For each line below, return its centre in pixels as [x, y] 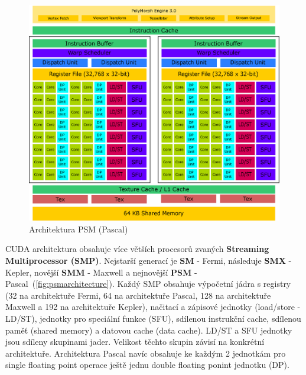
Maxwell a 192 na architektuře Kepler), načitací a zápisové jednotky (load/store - [153, 307]
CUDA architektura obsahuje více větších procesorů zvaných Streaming [137, 249]
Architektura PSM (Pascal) [79, 229]
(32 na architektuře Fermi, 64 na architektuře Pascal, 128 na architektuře [138, 295]
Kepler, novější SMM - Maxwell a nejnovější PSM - [101, 272]
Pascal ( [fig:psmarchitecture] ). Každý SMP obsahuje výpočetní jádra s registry [148, 284]
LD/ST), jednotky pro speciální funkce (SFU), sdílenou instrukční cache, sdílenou [153, 318]
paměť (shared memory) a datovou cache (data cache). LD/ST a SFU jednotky [149, 330]
